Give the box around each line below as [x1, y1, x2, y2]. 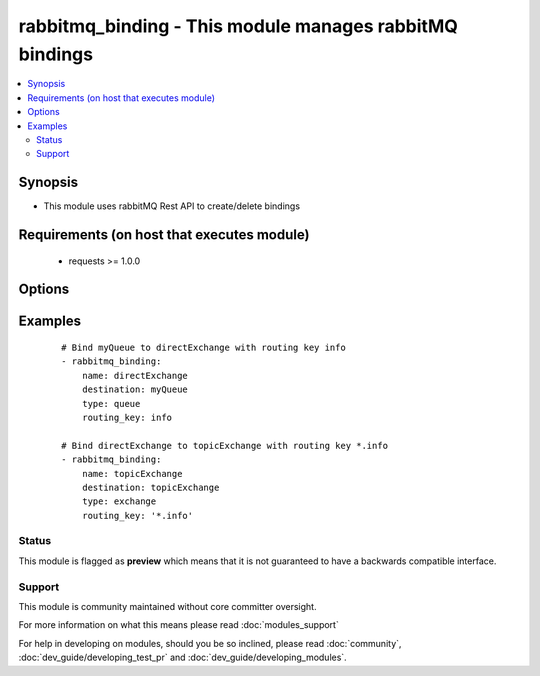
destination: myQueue [81, 384, 189, 395]
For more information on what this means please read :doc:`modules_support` [18, 619, 339, 631]
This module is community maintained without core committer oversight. [18, 601, 317, 612]
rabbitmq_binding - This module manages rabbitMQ [18, 15, 459, 37]
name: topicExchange [81, 468, 183, 479]
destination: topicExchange [81, 481, 220, 493]
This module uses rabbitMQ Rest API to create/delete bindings [43, 200, 300, 212]
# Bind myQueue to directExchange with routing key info [61, 342, 347, 354]
